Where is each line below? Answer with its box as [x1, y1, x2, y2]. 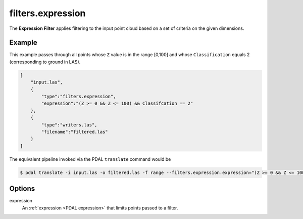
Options [9, 185, 35, 193]
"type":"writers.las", [41, 122, 98, 127]
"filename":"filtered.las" [41, 129, 108, 135]
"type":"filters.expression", [41, 94, 116, 99]
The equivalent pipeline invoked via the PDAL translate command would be [9, 156, 171, 162]
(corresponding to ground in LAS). [9, 59, 81, 65]
